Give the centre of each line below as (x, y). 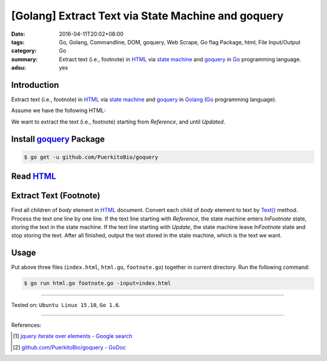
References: (26, 325)
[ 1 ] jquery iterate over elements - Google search (73, 336)
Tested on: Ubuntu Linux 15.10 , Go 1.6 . (66, 305)
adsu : (19, 68)
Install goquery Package (58, 139)
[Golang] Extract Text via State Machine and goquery (147, 16)
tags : (18, 42)
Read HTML (34, 177)
